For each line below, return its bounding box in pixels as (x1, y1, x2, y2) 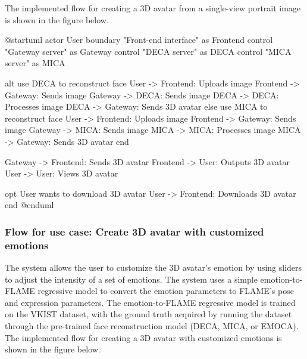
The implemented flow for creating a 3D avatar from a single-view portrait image (5, 2, 301, 14)
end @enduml (5, 199, 54, 211)
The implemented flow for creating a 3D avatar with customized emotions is (5, 331, 282, 343)
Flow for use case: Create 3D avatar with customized (5, 224, 264, 239)
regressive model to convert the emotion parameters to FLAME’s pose (37, 284, 294, 297)
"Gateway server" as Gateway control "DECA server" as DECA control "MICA (5, 45, 292, 57)
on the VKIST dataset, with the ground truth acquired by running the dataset (5, 308, 292, 320)
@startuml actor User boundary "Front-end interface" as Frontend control (5, 33, 273, 46)
